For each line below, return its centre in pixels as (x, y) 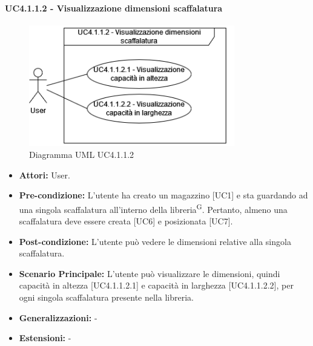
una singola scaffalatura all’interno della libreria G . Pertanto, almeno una (153, 208)
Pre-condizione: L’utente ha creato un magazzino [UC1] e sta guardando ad (163, 195)
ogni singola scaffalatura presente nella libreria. (106, 297)
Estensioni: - (45, 338)
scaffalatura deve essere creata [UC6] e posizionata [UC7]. (126, 221)
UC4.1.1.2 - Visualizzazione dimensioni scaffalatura (114, 8)
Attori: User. (44, 175)
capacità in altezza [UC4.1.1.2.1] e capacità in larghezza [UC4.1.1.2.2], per (156, 285)
